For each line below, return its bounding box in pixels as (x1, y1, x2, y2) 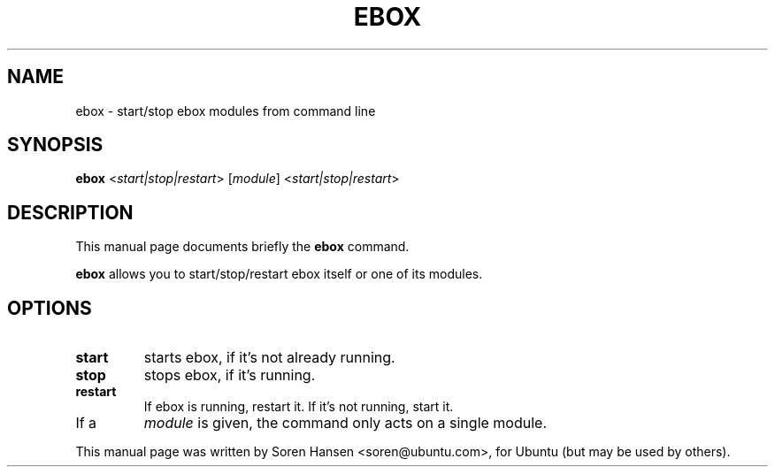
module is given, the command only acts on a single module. (143, 414, 548, 432)
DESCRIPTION (7, 201, 134, 224)
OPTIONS (7, 296, 92, 319)
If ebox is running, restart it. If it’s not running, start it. (143, 399, 454, 415)
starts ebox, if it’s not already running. (143, 348, 395, 367)
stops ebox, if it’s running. (143, 366, 316, 385)
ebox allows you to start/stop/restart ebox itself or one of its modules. (75, 266, 483, 282)
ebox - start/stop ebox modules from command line (75, 103, 376, 119)
